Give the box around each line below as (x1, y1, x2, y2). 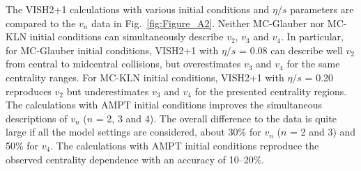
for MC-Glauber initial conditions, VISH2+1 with (6, 42, 219, 57)
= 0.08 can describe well (239, 42, 343, 57)
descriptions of (6, 111, 68, 125)
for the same (286, 56, 340, 71)
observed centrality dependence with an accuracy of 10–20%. (6, 152, 265, 166)
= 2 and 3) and (290, 124, 356, 139)
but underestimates (66, 83, 149, 98)
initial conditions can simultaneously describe (29, 29, 224, 44)
